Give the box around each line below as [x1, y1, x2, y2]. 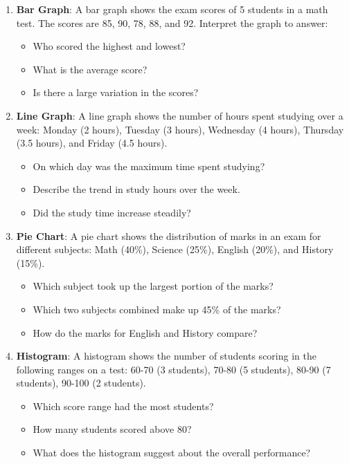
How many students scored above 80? [33, 422, 192, 436]
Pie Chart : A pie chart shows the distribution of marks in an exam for [16, 228, 321, 243]
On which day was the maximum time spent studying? [33, 158, 265, 173]
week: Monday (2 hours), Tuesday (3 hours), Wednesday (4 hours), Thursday [16, 122, 344, 136]
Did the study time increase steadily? [33, 205, 191, 219]
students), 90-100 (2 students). [16, 375, 146, 390]
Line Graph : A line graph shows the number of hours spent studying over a [16, 108, 343, 122]
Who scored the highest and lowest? [33, 39, 186, 53]
